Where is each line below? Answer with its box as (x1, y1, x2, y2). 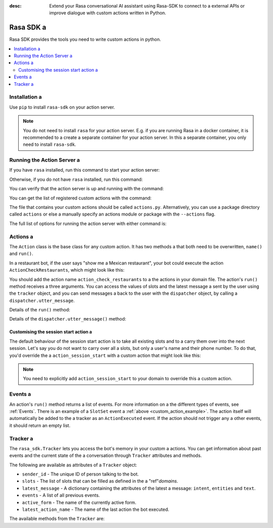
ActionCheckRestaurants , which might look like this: (9, 267, 125, 273)
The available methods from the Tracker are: (9, 515, 105, 522)
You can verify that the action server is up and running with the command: (9, 186, 164, 192)
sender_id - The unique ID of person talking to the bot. (22, 471, 139, 477)
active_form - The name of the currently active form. (22, 499, 136, 505)
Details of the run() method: (9, 307, 70, 313)
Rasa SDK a (9, 23, 47, 32)
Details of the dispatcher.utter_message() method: (9, 316, 126, 322)
